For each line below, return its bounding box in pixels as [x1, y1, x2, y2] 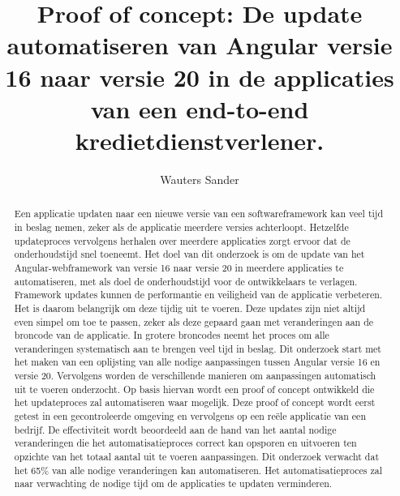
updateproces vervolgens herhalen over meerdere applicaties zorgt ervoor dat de [14, 233, 351, 247]
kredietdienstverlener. [75, 123, 325, 156]
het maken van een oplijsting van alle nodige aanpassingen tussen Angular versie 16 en [14, 355, 381, 369]
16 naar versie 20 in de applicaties [5, 60, 394, 93]
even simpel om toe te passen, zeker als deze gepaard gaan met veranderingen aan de [14, 314, 374, 328]
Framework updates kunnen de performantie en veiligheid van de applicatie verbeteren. [14, 288, 383, 301]
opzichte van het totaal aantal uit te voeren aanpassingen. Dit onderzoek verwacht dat [14, 450, 380, 464]
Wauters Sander [160, 170, 239, 187]
